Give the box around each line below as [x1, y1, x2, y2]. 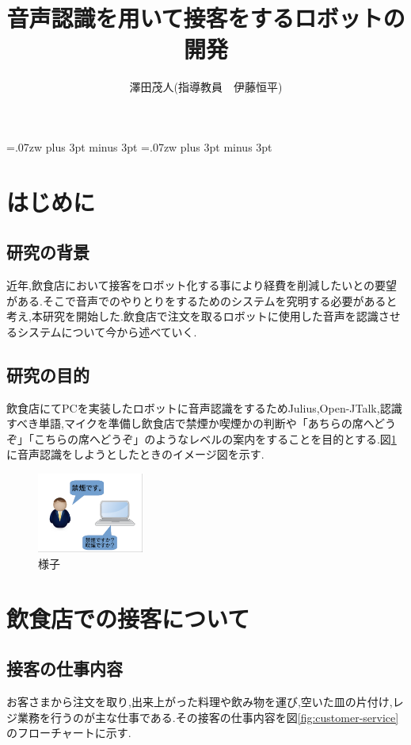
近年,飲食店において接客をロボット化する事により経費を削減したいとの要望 [6, 277, 398, 294]
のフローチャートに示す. [6, 724, 131, 741]
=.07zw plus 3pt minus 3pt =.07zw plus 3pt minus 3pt [6, 138, 272, 155]
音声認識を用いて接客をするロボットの [6, 2, 405, 34]
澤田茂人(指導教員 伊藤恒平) [129, 79, 283, 95]
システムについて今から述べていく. [17, 323, 197, 340]
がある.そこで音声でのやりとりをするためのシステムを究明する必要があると [6, 292, 398, 309]
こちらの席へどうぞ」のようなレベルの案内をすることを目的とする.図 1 [33, 430, 397, 447]
